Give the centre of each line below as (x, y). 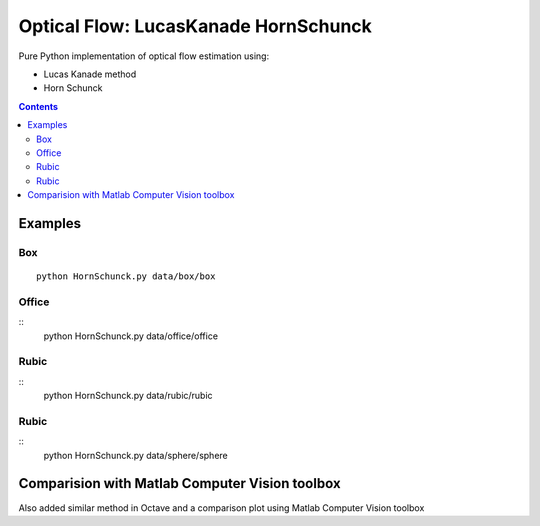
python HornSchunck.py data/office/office (131, 336)
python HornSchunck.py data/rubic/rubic (128, 396)
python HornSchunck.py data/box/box (126, 276)
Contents (38, 106)
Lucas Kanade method (90, 74)
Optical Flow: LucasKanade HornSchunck (195, 26)
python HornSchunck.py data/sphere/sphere (136, 455)
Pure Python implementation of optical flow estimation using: (144, 56)
